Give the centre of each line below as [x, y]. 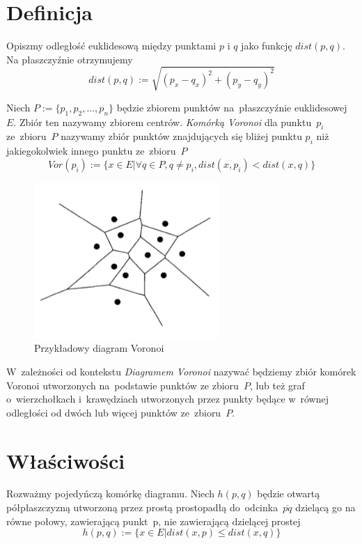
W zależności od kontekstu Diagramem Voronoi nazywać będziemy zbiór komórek [181, 371]
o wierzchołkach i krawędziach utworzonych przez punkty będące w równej [167, 399]
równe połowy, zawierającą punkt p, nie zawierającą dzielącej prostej [154, 521]
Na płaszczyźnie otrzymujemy [70, 59]
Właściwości [66, 460]
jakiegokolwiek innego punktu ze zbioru [91, 151]
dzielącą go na [325, 507]
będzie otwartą [289, 494]
